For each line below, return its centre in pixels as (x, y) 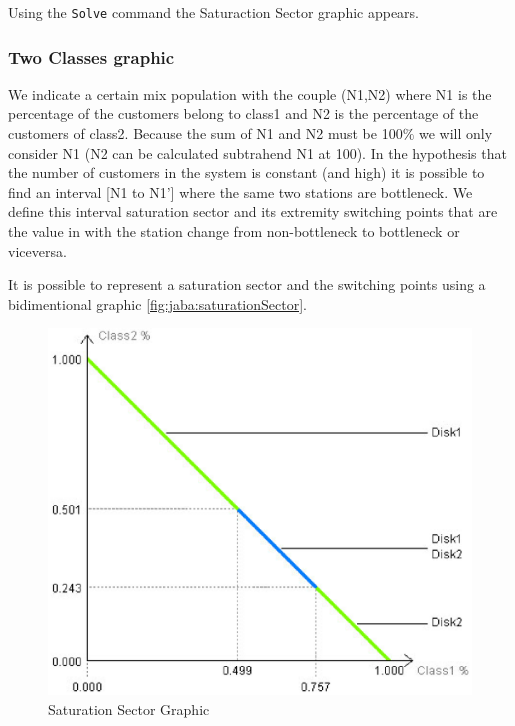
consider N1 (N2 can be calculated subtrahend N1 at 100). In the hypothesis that (257, 152)
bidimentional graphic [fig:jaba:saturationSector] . (157, 303)
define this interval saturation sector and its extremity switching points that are (253, 211)
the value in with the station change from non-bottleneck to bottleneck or (234, 231)
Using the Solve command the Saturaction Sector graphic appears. (214, 12)
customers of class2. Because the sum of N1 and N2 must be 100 (205, 133)
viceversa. (37, 250)
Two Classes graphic (91, 56)
